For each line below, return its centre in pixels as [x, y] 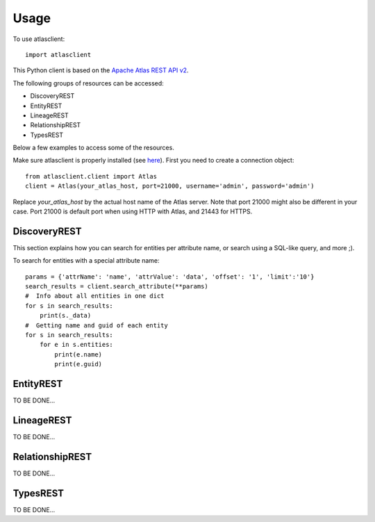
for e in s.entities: [76, 345]
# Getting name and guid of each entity [97, 325]
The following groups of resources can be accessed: [89, 83]
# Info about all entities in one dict [95, 296]
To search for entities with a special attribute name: [86, 261]
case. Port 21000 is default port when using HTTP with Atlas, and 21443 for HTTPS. [133, 211]
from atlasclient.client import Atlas [91, 176]
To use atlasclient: [39, 39]
